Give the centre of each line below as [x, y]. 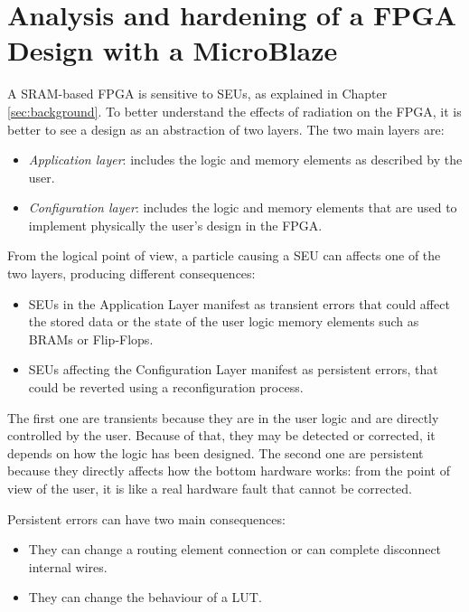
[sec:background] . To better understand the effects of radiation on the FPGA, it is [234, 111]
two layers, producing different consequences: [131, 273]
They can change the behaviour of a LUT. [145, 597]
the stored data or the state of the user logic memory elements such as [224, 321]
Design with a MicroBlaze [173, 50]
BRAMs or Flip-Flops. [91, 339]
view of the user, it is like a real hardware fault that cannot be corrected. [210, 488]
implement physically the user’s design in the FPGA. [175, 225]
